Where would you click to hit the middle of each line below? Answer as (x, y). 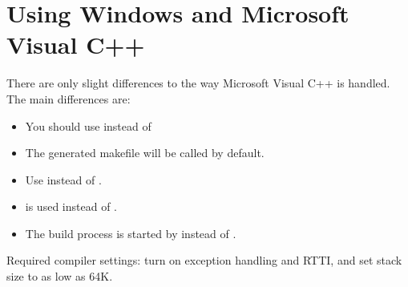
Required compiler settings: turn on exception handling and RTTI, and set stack (204, 260)
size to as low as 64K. (60, 276)
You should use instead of (88, 125)
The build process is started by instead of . (131, 233)
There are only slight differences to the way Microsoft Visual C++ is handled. (198, 83)
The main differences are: (69, 98)
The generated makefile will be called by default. (145, 153)
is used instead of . (71, 206)
